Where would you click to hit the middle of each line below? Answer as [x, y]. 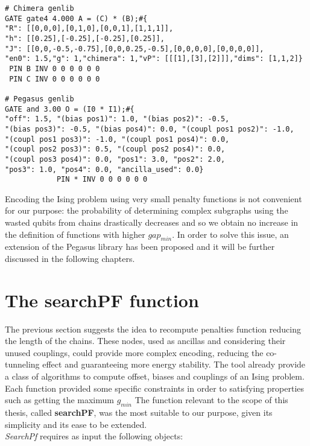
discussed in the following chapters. [70, 258]
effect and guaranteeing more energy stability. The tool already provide [174, 364]
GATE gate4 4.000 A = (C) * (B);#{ [76, 18]
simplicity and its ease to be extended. [76, 424]
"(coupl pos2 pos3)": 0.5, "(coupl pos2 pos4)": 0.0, [115, 149]
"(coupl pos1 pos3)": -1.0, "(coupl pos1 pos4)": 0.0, [117, 139]
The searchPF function [102, 300]
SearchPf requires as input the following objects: [94, 436]
